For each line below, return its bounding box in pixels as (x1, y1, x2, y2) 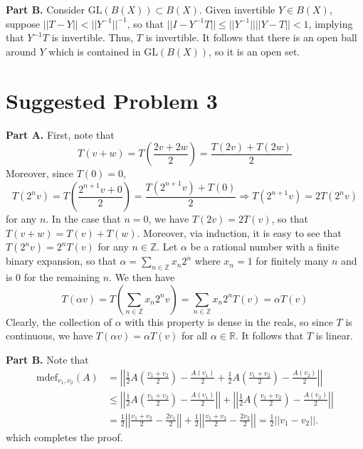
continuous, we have (6, 328, 93, 343)
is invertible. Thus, (51, 30, 134, 45)
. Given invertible (199, 2, 275, 16)
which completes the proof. (6, 429, 123, 444)
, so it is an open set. (209, 43, 300, 58)
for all (181, 328, 208, 343)
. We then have (109, 270, 175, 285)
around (6, 43, 36, 58)
